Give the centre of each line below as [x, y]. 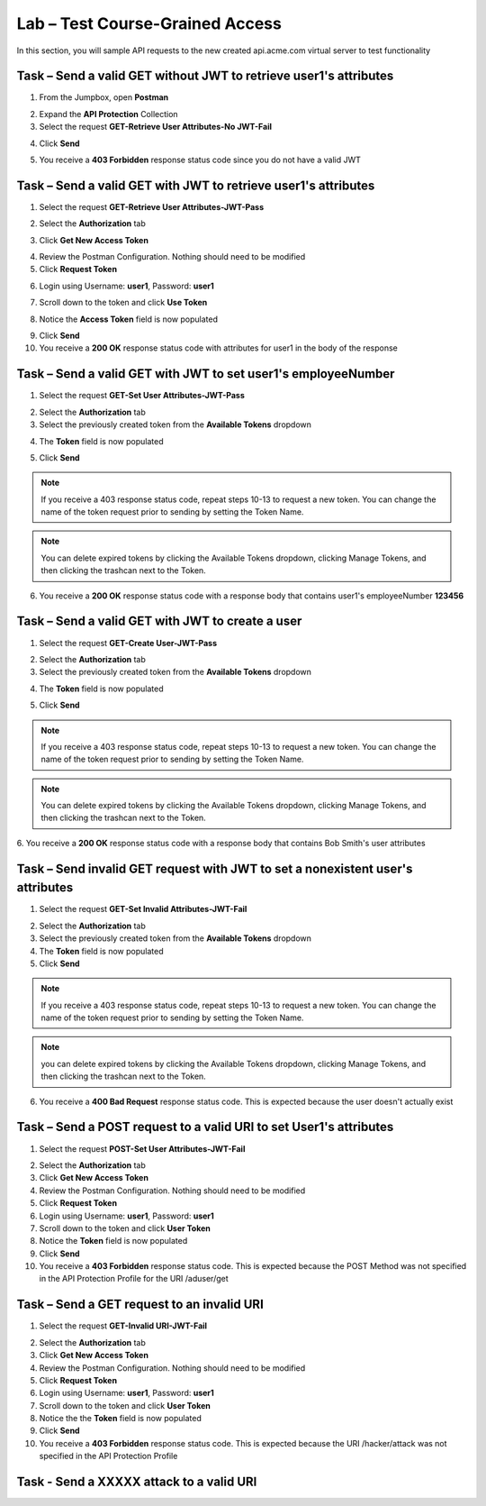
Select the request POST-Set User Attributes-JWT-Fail [142, 1148]
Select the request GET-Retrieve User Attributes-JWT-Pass [152, 206]
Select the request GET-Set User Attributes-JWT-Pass [142, 396]
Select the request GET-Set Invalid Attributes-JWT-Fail [143, 909]
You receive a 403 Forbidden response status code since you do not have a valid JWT [200, 160]
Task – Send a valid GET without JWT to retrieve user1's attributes [205, 76]
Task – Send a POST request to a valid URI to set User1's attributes [205, 1127]
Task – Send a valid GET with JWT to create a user [159, 621]
